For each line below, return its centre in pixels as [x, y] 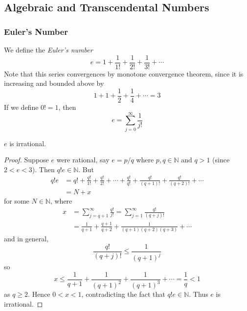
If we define [21, 107]
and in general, [26, 238]
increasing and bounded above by [54, 83]
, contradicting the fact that [123, 294]
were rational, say [83, 160]
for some [17, 201]
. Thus [199, 294]
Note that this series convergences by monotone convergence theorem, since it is [124, 73]
